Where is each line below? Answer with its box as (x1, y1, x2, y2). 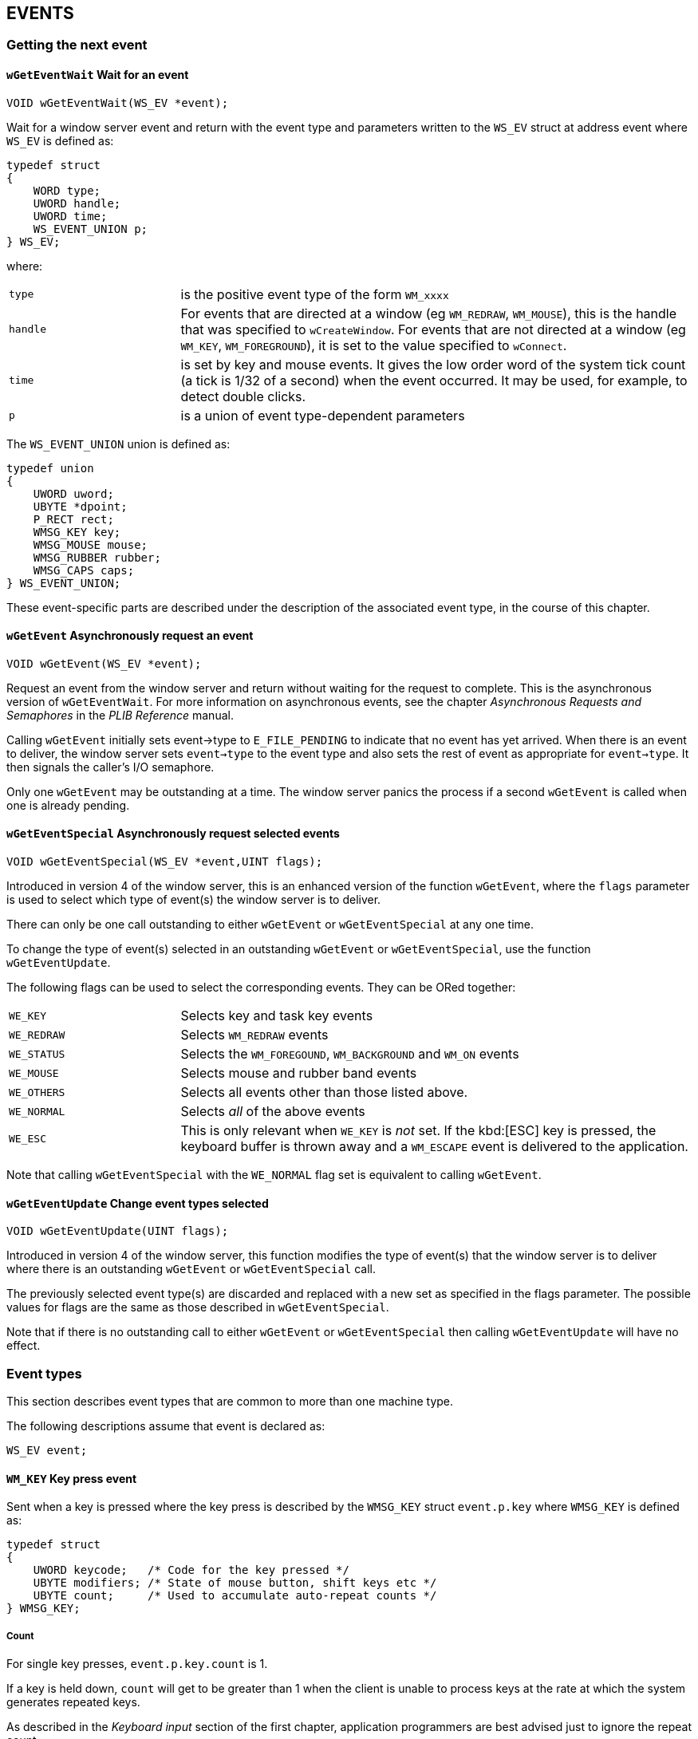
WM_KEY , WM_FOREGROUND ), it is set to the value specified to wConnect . (180, 337, 567, 353)
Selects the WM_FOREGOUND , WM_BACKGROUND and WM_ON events (180, 1046, 519, 1063)
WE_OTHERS (9, 1086, 65, 1098)
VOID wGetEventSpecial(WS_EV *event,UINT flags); (6, 855, 323, 869)
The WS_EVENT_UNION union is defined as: (6, 436, 231, 451)
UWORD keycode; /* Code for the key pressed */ (33, 1564, 349, 1577)
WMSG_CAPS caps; (33, 563, 135, 577)
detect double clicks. (180, 388, 306, 404)
